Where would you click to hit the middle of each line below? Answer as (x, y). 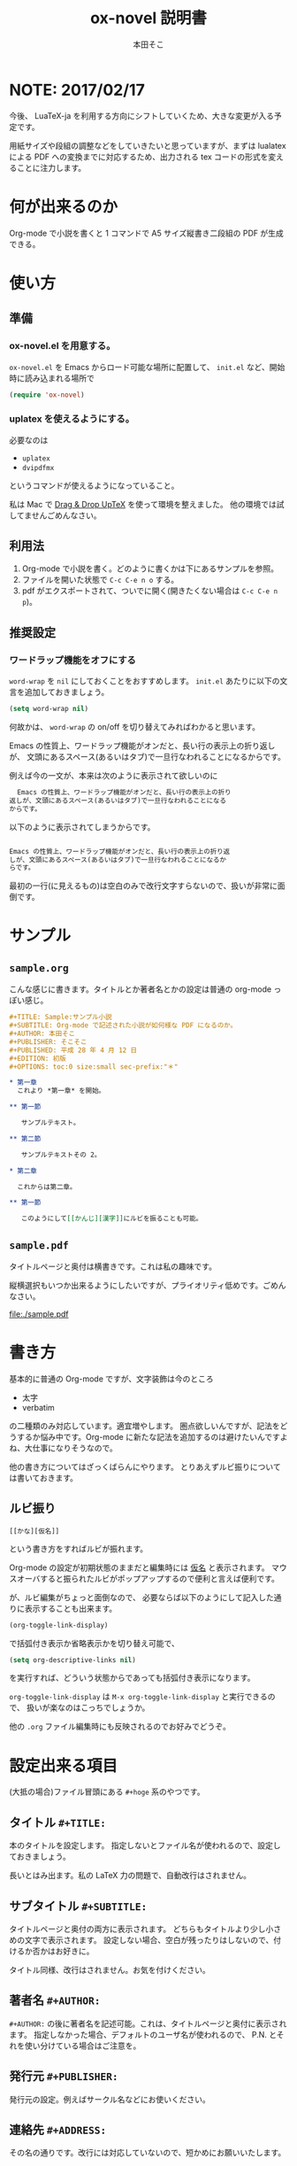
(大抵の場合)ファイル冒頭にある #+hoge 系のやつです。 (107, 1792)
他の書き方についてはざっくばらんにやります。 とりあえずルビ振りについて (145, 1466)
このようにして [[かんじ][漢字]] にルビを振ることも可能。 (112, 1218)
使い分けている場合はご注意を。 (83, 2046)
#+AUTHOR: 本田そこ (42, 1034)
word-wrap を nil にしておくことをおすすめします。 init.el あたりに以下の (145, 681)
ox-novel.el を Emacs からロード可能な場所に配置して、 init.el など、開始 (147, 367)
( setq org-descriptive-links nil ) (73, 1660)
